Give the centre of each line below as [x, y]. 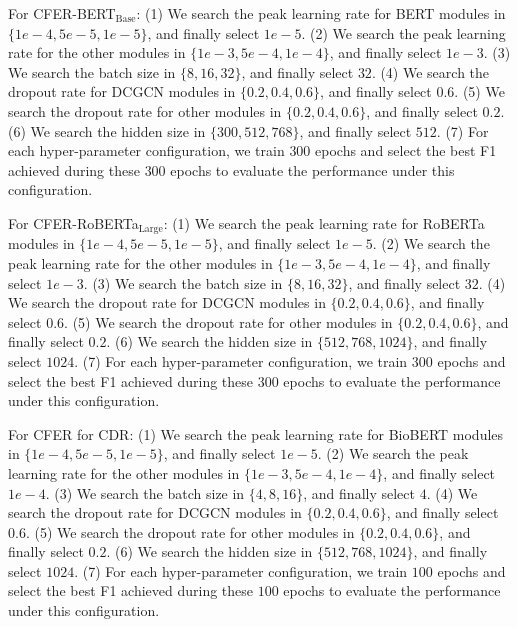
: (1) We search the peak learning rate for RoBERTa [324, 222]
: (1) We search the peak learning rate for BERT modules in [321, 13]
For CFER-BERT [62, 13]
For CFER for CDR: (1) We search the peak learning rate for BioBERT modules [256, 433]
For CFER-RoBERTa [73, 222]
